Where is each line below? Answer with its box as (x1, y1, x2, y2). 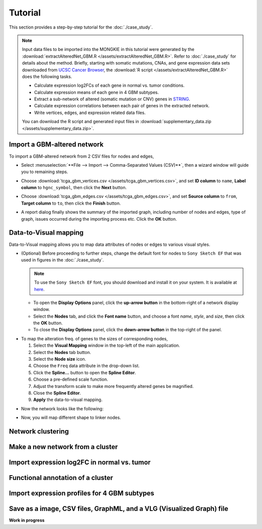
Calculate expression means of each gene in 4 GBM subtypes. (34, 89, 159, 95)
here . (34, 286, 45, 292)
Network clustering (9, 427, 69, 435)
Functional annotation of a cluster (9, 474, 114, 482)
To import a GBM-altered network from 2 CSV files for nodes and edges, (9, 153, 154, 159)
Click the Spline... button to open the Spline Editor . (33, 369, 136, 375)
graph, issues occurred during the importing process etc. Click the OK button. (21, 216, 177, 222)
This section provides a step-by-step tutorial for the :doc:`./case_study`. (9, 24, 153, 30)
